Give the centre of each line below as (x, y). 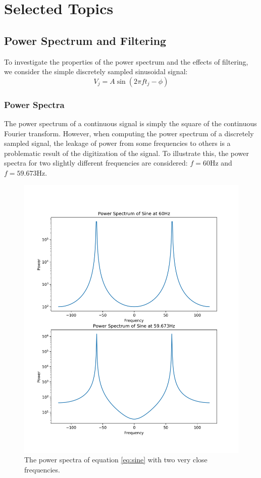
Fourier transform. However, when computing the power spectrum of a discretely (129, 133)
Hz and (221, 163)
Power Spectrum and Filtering (85, 40)
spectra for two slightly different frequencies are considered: (96, 163)
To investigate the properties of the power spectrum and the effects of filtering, (126, 61)
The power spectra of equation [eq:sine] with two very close (116, 460)
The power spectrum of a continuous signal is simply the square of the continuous (130, 123)
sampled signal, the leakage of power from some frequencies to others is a (117, 143)
